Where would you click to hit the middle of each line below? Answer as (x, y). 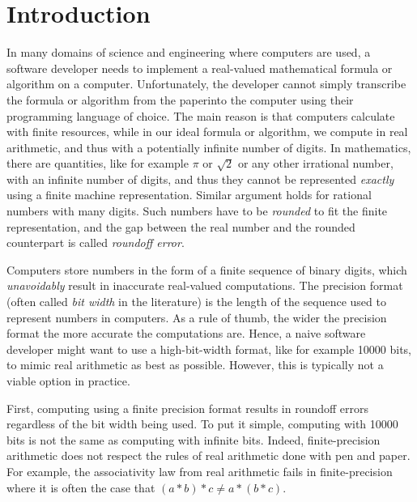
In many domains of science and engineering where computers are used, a (189, 52)
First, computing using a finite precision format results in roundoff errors (188, 408)
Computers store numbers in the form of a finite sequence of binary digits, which (207, 269)
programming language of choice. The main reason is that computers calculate (201, 115)
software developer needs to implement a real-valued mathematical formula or (200, 68)
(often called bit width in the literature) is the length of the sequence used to (196, 302)
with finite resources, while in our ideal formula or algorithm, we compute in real (207, 132)
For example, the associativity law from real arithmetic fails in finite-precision (200, 471)
